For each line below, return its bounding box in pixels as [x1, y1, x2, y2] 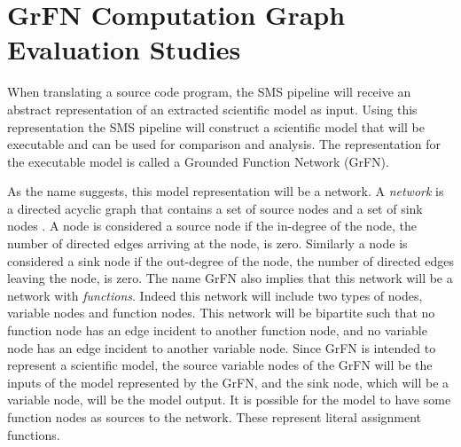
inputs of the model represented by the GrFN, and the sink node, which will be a [7, 372, 449, 391]
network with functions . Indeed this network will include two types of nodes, [7, 286, 423, 304]
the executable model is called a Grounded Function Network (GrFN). [7, 152, 389, 170]
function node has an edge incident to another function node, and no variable [7, 321, 427, 340]
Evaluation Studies [7, 31, 241, 67]
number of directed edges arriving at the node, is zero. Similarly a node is [7, 234, 408, 253]
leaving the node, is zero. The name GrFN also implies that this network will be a [7, 269, 453, 287]
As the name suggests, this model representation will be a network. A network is [7, 182, 444, 200]
